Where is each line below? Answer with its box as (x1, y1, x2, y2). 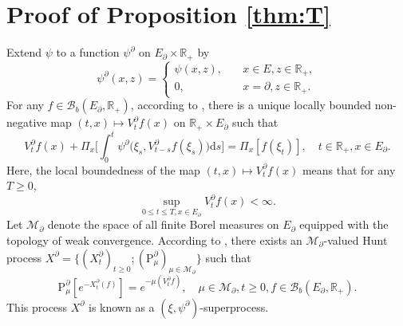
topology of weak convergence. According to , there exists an (6, 231, 302, 248)
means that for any (302, 161, 396, 178)
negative (6, 114, 47, 131)
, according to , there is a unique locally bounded (130, 96, 372, 113)
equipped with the (299, 216, 389, 233)
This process (6, 298, 68, 315)
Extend (6, 44, 42, 61)
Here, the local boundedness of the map (6, 161, 200, 178)
